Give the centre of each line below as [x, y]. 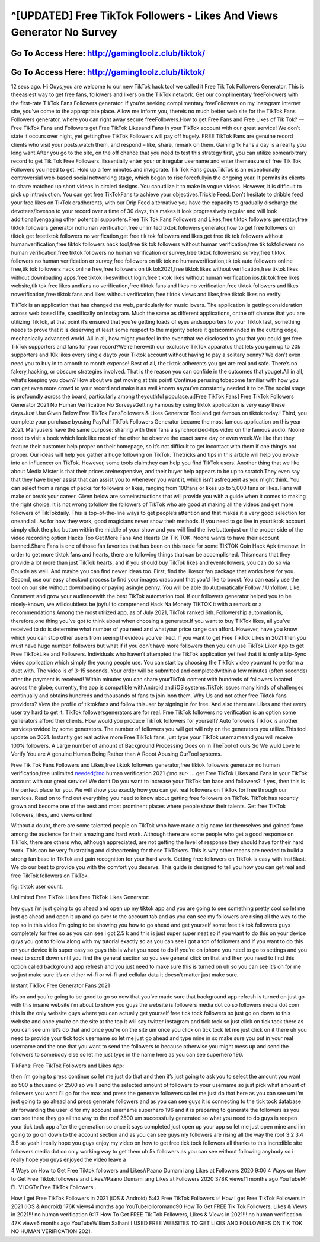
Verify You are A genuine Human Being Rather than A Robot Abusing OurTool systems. [116, 754]
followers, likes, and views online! [52, 814]
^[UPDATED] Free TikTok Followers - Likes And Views [145, 15]
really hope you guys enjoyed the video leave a [68, 1160]
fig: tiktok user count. [37, 886]
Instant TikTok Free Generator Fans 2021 [60, 985]
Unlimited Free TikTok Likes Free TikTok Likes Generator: [80, 897]
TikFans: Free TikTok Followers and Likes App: [68, 1066]
